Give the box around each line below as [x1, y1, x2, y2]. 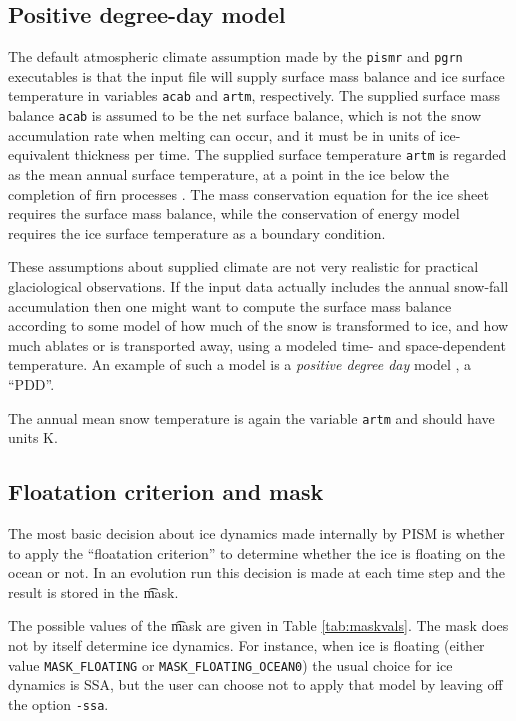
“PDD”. [8, 373, 55, 394]
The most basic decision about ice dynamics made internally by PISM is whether [8, 523, 505, 543]
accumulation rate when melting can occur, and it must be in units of [8, 124, 435, 145]
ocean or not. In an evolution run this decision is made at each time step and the [8, 562, 505, 583]
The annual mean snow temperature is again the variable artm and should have [8, 407, 495, 428]
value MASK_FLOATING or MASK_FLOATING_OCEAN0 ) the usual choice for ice [8, 654, 453, 675]
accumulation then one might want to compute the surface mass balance [8, 295, 452, 316]
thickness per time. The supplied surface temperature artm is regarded [74, 144, 507, 165]
